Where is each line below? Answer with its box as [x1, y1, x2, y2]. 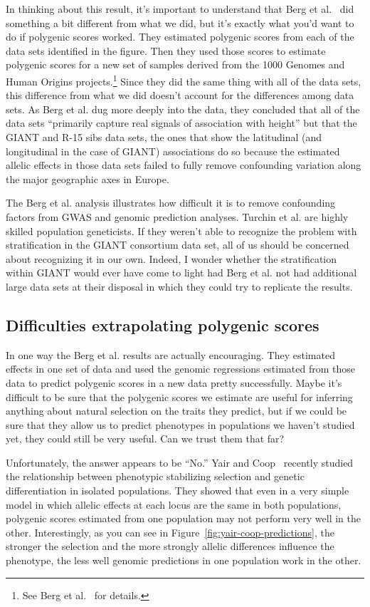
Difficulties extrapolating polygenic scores [6, 313, 319, 336]
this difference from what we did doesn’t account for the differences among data [6, 88, 354, 103]
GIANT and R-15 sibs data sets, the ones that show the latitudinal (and [6, 130, 322, 144]
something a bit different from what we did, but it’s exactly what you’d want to [6, 15, 354, 30]
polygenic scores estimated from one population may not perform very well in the [6, 511, 361, 526]
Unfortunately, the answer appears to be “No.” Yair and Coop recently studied [6, 455, 354, 469]
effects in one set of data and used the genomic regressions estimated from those [6, 361, 356, 376]
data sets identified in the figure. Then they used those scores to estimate [6, 43, 326, 58]
